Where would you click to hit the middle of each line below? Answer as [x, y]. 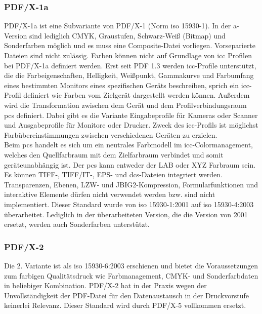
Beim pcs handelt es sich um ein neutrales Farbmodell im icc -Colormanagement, [128, 145]
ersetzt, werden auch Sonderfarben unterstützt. [77, 224]
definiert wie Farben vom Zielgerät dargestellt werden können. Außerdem [137, 95]
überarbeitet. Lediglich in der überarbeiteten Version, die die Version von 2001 [126, 214]
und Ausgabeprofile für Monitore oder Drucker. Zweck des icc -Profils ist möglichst [131, 125]
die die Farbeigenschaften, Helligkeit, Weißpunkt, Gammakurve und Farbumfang [129, 75]
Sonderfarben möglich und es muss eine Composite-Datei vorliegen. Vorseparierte [130, 45]
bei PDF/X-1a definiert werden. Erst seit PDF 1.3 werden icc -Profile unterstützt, [130, 65]
